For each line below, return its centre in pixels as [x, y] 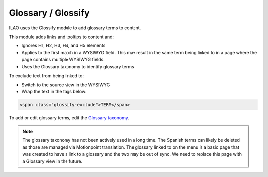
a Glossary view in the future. [53, 161]
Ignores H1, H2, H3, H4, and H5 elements [64, 46]
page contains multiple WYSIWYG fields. [63, 60]
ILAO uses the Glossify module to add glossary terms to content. [75, 28]
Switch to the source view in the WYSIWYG [66, 85]
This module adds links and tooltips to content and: [62, 37]
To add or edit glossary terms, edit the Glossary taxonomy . [69, 117]
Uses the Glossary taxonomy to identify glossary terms [78, 66]
